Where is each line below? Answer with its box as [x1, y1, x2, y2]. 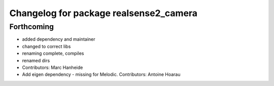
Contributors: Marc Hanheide [22, 64, 83, 70]
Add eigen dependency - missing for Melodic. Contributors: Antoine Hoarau [22, 71, 181, 77]
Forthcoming [9, 22, 54, 31]
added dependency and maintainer [22, 36, 95, 42]
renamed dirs [22, 57, 50, 63]
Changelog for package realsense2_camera [9, 8, 198, 19]
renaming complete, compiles [22, 50, 84, 56]
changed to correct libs [22, 43, 71, 49]
